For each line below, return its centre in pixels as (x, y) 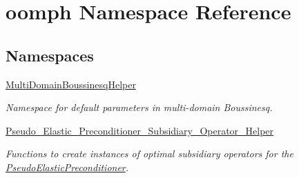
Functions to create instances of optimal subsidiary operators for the (149, 154)
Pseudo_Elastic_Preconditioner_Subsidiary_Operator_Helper (140, 130)
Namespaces (50, 55)
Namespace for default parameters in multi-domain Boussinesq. (139, 107)
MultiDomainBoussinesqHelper (71, 84)
